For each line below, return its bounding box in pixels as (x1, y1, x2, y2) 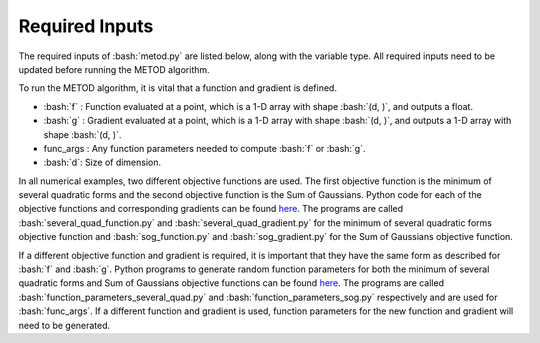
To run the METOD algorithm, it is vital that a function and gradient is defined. (18, 82, 337, 94)
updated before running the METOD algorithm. (18, 63, 210, 75)
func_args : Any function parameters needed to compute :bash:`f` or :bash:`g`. (43, 142, 366, 154)
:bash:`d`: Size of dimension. (43, 156, 162, 169)
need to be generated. (18, 319, 111, 331)
